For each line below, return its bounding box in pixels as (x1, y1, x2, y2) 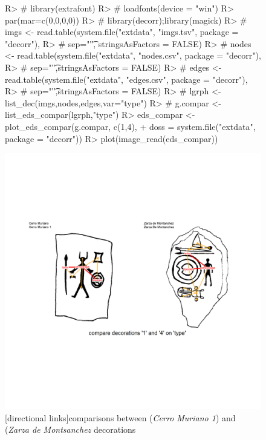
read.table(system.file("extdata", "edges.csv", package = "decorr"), (5, 73, 248, 85)
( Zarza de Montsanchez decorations (5, 423, 136, 436)
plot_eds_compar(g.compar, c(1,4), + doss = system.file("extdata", (5, 120, 256, 132)
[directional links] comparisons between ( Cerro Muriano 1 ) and (5, 411, 236, 424)
